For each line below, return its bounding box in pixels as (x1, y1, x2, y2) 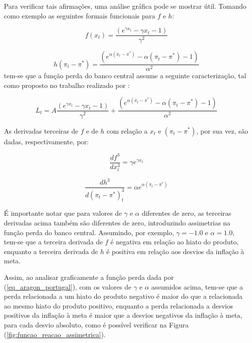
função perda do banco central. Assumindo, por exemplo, (4, 227, 174, 237)
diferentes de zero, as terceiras (142, 208, 232, 218)
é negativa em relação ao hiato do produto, (110, 237, 239, 247)
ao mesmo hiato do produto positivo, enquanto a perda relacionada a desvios (4, 300, 234, 310)
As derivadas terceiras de (4, 125, 78, 136)
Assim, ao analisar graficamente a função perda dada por (4, 272, 174, 282)
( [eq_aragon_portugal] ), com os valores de (4, 281, 132, 292)
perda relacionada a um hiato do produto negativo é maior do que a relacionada (4, 291, 243, 301)
